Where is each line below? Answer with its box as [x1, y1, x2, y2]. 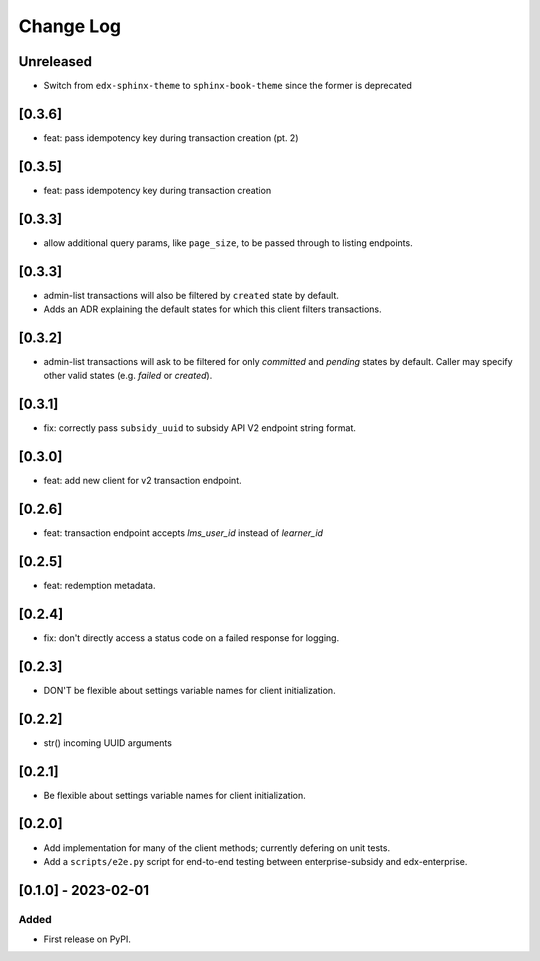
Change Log [18, 15, 122, 37]
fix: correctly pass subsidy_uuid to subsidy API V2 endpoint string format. [43, 422, 357, 434]
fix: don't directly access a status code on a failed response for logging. [43, 631, 340, 644]
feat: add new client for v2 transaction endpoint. [43, 475, 242, 487]
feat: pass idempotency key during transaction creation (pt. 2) [43, 131, 299, 144]
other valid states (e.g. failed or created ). [43, 370, 213, 382]
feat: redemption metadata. [43, 580, 156, 591]
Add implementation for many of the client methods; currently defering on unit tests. [43, 841, 390, 854]
